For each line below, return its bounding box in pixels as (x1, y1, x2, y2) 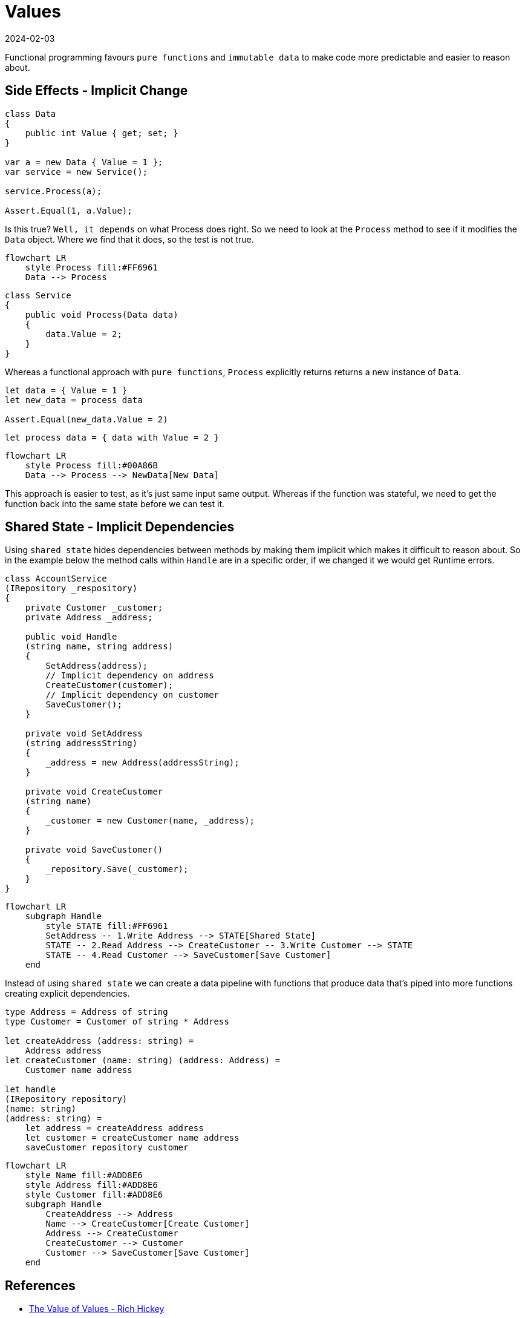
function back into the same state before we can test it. (5, 498, 225, 509)
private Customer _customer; (25, 603, 163, 613)
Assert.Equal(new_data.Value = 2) (5, 414, 168, 424)
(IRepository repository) (5, 1094, 128, 1104)
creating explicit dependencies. (5, 988, 130, 999)
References (5, 1277, 76, 1293)
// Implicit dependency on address (45, 670, 214, 681)
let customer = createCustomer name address (25, 1133, 240, 1143)
